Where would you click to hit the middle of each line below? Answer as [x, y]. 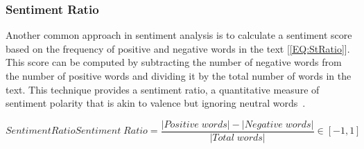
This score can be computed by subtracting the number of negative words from [174, 62]
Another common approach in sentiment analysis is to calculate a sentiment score [179, 35]
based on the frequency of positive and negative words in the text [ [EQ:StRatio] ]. [178, 48]
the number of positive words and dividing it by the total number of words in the [179, 76]
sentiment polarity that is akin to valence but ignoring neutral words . [156, 103]
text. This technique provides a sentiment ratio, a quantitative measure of [163, 89]
